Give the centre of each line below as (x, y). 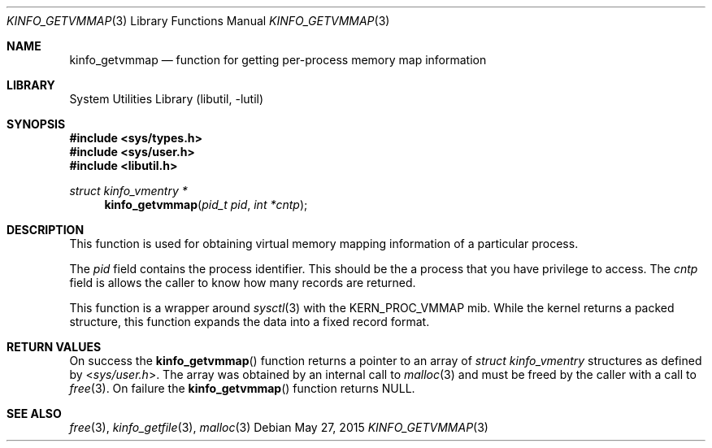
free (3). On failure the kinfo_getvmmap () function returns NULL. (242, 388)
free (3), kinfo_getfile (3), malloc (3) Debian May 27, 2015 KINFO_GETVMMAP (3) (279, 427)
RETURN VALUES (54, 347)
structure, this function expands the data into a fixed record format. (250, 322)
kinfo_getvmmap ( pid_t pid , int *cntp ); (206, 204)
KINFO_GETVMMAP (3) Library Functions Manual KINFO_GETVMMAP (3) (198, 21)
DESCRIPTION (46, 230)
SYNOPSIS (36, 124)
